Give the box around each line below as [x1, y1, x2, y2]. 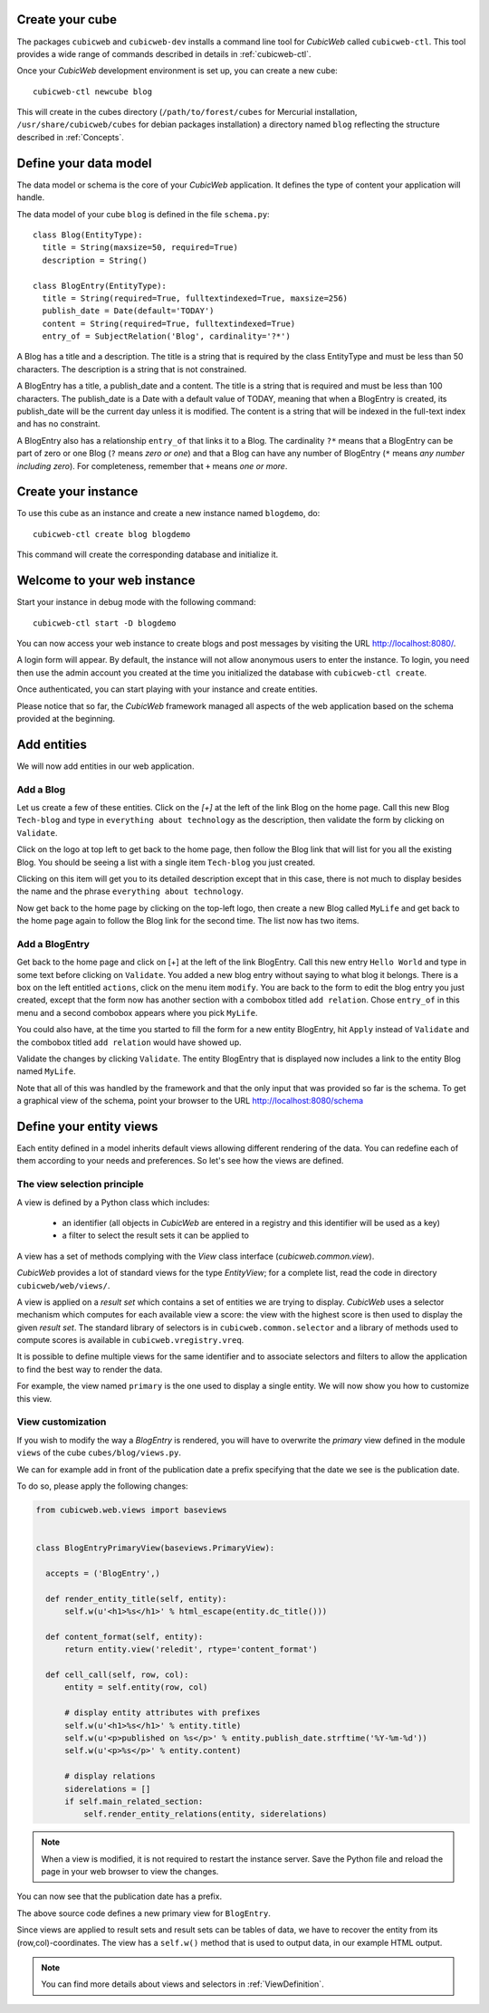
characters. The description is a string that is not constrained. [16, 363, 247, 375]
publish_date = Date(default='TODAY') [42, 306, 215, 316]
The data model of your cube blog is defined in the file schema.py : [16, 208, 271, 219]
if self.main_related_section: [64, 1796, 204, 1807]
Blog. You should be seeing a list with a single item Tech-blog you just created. [16, 857, 316, 868]
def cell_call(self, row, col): [45, 1670, 189, 1680]
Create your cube [16, 12, 118, 27]
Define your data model [16, 155, 153, 171]
